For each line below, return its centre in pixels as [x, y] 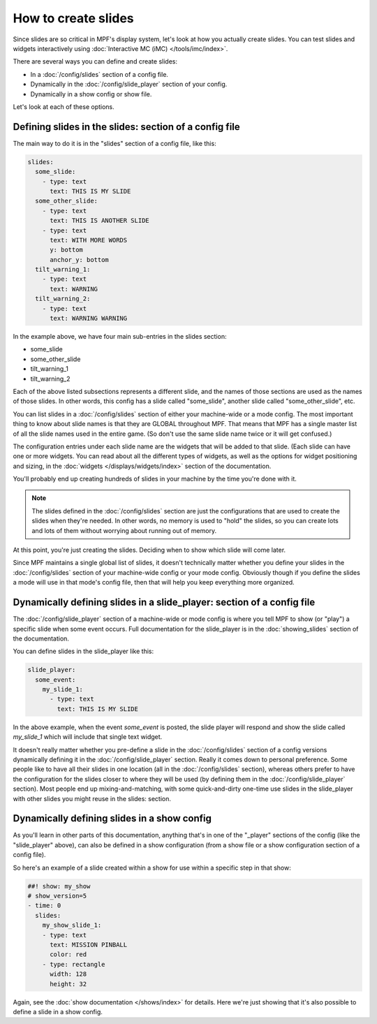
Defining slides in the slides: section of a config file [126, 127]
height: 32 [68, 984]
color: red [68, 954]
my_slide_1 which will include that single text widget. [88, 737]
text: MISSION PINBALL [89, 944]
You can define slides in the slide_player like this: [83, 651]
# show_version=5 [57, 896]
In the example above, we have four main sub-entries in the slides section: [120, 337]
